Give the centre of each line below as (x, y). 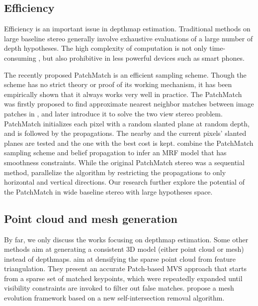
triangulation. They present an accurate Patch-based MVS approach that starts (125, 268)
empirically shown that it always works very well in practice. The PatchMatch (123, 94)
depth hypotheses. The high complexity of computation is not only (106, 48)
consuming (20, 57)
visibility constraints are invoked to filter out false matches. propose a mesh (119, 288)
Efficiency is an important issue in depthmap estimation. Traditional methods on (127, 29)
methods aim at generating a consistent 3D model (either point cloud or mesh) (124, 249)
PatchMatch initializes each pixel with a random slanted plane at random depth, (127, 123)
